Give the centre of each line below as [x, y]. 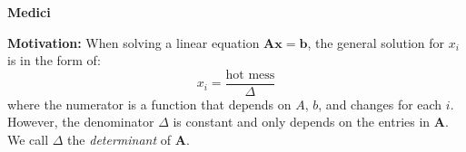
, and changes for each [380, 104]
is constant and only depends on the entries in [302, 122]
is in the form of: [54, 60]
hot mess [250, 75]
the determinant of [119, 140]
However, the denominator [81, 122]
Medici [29, 12]
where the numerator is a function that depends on [149, 104]
